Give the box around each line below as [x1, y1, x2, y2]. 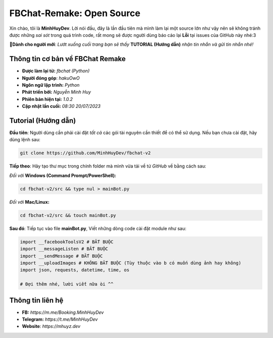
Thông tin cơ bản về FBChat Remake [9, 54, 126, 63]
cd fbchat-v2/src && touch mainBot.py [20, 212, 116, 218]
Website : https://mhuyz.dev [22, 323, 81, 329]
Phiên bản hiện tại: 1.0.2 [22, 96, 73, 102]
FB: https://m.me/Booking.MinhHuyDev [22, 309, 104, 315]
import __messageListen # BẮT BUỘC [20, 246, 108, 252]
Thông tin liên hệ [9, 296, 64, 305]
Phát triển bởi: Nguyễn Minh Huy [22, 89, 91, 95]
